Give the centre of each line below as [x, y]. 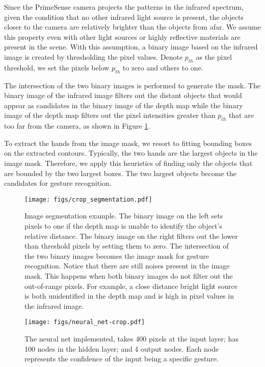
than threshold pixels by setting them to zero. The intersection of [127, 246]
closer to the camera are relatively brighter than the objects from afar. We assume [132, 27]
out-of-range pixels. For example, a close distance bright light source [131, 286]
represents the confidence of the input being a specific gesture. [122, 359]
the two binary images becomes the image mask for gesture [117, 255]
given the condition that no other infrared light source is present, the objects [124, 17]
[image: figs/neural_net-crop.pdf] [85, 322]
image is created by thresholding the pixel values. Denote [94, 56]
